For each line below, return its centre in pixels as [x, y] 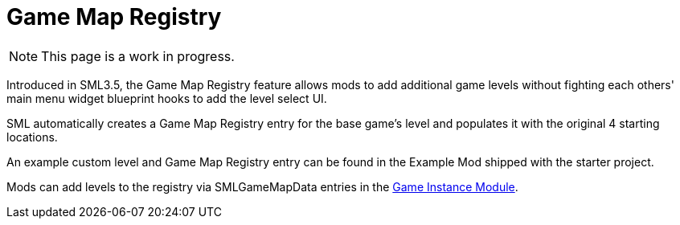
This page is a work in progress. [138, 56]
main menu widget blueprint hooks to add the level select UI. [167, 98]
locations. [32, 137]
